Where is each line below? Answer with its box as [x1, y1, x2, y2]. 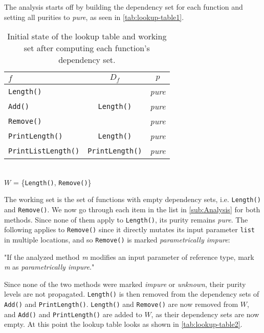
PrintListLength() [8, 146, 80, 155]
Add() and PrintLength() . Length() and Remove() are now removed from [4, 299, 238, 309]
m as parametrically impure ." [4, 261, 95, 272]
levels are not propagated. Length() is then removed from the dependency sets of [4, 288, 259, 299]
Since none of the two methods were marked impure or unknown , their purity [4, 278, 246, 289]
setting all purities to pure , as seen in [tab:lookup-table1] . [4, 11, 184, 22]
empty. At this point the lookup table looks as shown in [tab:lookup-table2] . [4, 319, 243, 329]
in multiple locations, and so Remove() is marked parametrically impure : [4, 234, 230, 245]
